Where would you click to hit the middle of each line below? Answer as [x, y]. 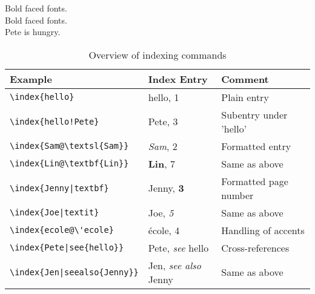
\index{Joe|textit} [55, 213]
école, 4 [164, 230]
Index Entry [178, 79]
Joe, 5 [161, 212]
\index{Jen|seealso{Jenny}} [74, 272]
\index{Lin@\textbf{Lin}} [69, 164]
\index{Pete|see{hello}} [67, 248]
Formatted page [255, 181]
